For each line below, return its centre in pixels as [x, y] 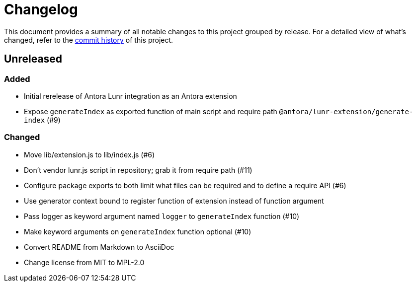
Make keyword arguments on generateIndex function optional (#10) [138, 231]
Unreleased [33, 59]
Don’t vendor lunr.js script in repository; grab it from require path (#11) [138, 170]
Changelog [41, 9]
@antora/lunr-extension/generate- [346, 111]
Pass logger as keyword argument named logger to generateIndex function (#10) [162, 216]
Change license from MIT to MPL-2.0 [84, 262]
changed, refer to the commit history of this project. [89, 40]
